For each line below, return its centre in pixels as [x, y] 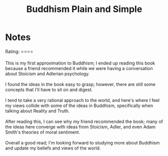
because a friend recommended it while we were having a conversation [79, 68]
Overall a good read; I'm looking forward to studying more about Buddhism [82, 142]
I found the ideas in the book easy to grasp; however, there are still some [80, 84]
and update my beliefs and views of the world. [53, 148]
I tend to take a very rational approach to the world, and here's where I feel [82, 100]
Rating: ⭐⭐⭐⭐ [19, 51]
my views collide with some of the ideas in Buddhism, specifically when [79, 105]
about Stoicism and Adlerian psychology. [47, 73]
